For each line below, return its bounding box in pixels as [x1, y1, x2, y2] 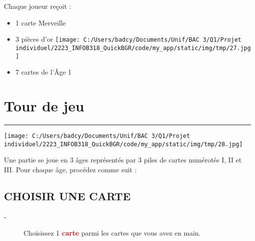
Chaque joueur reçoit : [4, 1, 71, 11]
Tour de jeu [4, 95, 84, 115]
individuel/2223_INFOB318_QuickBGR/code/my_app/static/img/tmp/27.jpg [15, 44, 251, 52]
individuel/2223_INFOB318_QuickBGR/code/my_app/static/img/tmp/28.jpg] [4, 140, 243, 148]
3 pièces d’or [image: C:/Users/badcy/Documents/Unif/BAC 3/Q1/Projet [15, 34, 242, 44]
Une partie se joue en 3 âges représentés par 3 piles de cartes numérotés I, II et [4, 155, 242, 165]
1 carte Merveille [15, 17, 66, 27]
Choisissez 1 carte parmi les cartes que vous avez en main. [24, 228, 201, 238]
